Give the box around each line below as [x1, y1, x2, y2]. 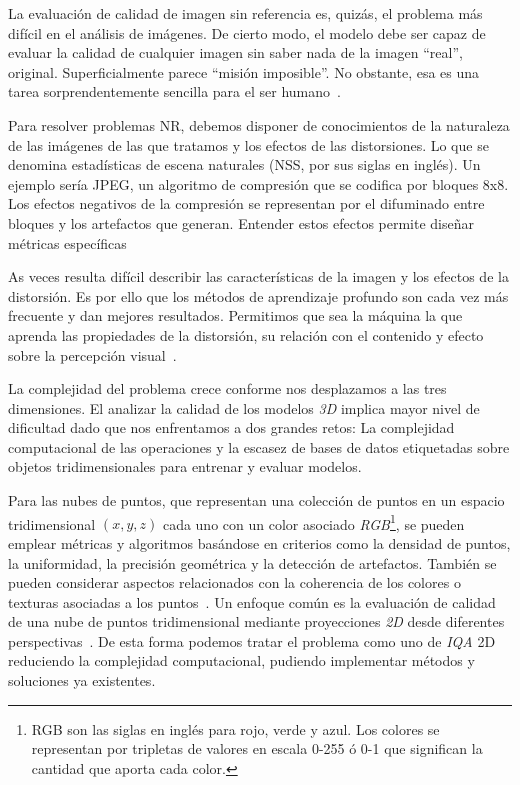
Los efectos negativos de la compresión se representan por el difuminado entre [8, 193, 485, 214]
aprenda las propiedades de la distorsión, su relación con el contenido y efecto [8, 324, 484, 345]
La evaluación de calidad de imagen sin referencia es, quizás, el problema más [8, 3, 483, 23]
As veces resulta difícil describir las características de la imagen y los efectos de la [8, 266, 509, 287]
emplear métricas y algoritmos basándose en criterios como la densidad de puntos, [8, 532, 511, 553]
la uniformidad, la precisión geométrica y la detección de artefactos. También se [8, 552, 497, 573]
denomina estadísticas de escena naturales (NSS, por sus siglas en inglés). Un [8, 154, 481, 175]
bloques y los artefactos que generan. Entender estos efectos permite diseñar [8, 212, 475, 233]
